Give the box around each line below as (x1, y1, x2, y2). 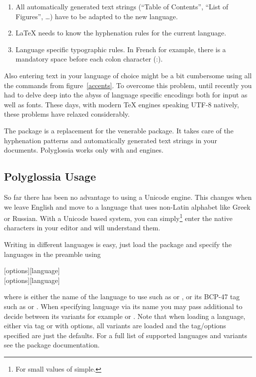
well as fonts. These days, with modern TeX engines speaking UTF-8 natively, (4, 99, 239, 109)
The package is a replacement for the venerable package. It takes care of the (4, 125, 234, 135)
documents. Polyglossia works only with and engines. (4, 145, 163, 155)
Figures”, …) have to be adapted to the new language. (15, 11, 178, 21)
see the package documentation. (4, 340, 100, 350)
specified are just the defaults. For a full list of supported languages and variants (4, 330, 248, 340)
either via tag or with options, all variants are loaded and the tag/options (4, 320, 226, 331)
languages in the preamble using (4, 249, 101, 259)
